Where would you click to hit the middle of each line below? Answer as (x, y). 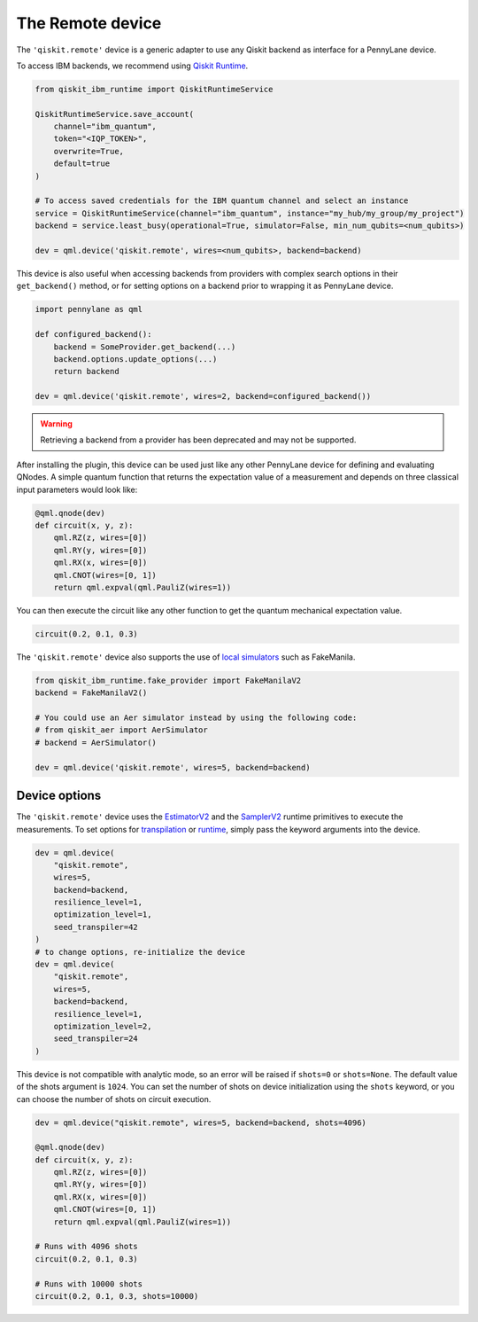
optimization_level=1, (103, 915)
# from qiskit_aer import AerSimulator (121, 730)
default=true (82, 164)
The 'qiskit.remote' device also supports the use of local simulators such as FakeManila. (186, 657)
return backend (86, 372)
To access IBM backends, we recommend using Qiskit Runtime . (132, 66)
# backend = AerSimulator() (96, 742)
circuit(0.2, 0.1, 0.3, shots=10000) (117, 1296)
